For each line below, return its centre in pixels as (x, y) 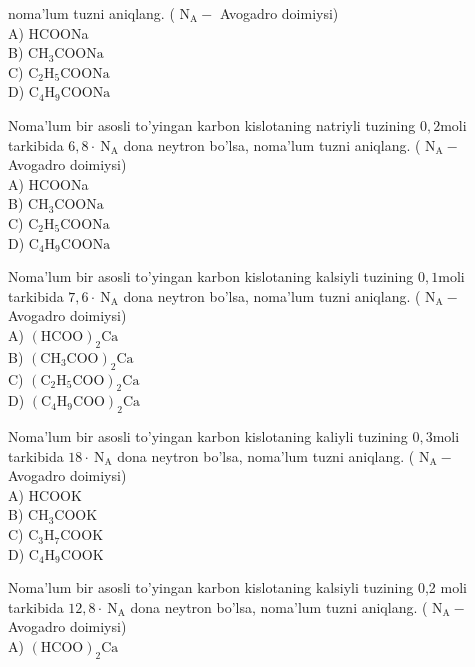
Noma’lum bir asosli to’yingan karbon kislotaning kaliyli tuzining (208, 436)
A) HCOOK (45, 494)
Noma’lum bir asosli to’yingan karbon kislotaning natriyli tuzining (212, 124)
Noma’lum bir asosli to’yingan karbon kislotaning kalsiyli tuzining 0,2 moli (237, 587)
